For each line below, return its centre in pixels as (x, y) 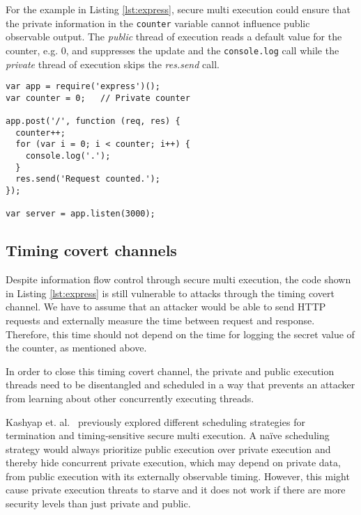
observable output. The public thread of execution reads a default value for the (174, 37)
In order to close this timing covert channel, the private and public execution (170, 371)
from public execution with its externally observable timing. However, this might (178, 476)
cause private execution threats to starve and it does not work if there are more (176, 490)
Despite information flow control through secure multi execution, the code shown (178, 279)
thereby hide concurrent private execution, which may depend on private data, (173, 462)
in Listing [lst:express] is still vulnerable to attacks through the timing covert (170, 293)
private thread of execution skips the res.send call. (113, 64)
